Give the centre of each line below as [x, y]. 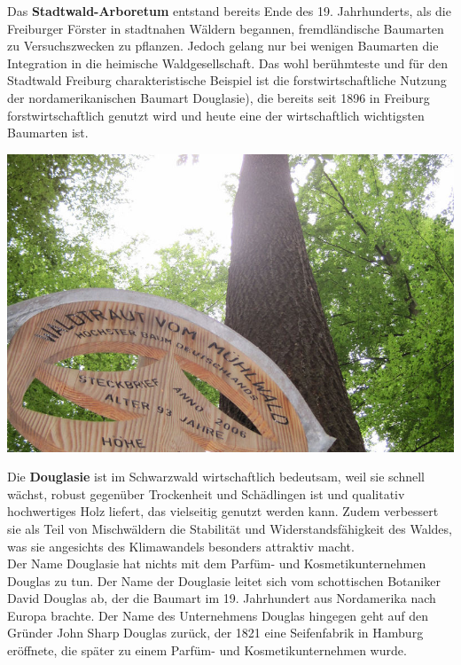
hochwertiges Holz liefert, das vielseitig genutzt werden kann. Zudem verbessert [223, 511]
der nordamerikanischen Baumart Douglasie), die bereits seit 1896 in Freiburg [219, 97]
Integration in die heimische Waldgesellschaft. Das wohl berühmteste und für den [227, 63]
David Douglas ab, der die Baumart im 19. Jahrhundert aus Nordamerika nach [222, 598]
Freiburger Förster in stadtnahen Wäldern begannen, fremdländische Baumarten [226, 28]
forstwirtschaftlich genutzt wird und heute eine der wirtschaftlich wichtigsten [216, 115]
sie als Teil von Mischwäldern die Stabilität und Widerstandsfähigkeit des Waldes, [230, 528]
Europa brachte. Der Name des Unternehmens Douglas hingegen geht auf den [218, 615]
